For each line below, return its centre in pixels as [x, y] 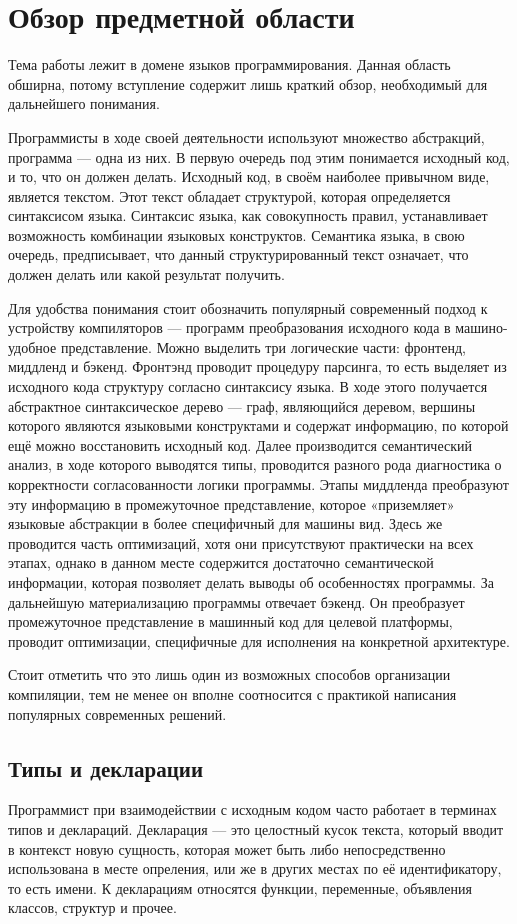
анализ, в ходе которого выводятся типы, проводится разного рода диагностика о [255, 464]
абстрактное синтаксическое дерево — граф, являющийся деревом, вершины [242, 405]
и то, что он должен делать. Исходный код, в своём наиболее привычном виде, [249, 176]
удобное [32, 346]
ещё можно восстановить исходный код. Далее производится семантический [240, 444]
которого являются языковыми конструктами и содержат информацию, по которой [258, 425]
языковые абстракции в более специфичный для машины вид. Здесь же [225, 523]
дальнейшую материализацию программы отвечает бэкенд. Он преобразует [236, 601]
